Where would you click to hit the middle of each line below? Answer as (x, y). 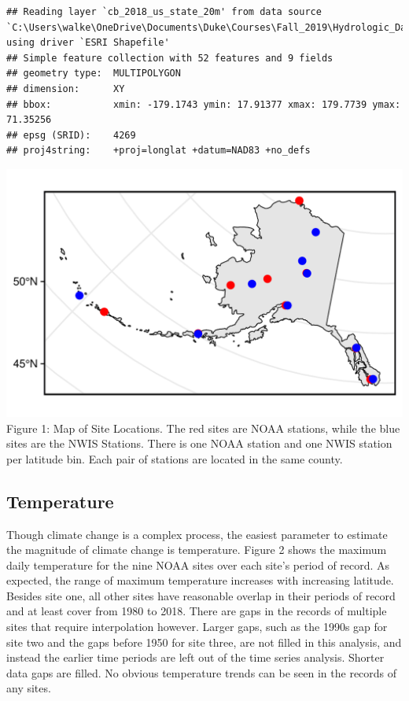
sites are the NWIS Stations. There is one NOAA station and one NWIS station (199, 443)
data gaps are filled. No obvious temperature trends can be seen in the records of (202, 672)
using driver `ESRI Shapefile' (88, 43)
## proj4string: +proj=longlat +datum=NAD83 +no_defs (158, 151)
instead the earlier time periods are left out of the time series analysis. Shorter (195, 657)
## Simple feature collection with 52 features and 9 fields (170, 58)
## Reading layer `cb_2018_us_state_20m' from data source (164, 12)
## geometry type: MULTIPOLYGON (94, 74)
